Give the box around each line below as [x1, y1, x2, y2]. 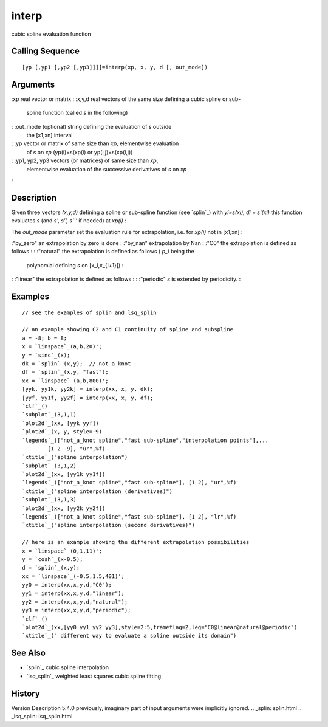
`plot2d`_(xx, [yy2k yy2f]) [22, 505, 106, 512]
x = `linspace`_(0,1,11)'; [22, 547, 103, 554]
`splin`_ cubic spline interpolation [26, 664, 109, 671]
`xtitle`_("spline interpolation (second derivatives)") [22, 522, 196, 529]
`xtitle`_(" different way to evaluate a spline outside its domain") [22, 632, 237, 639]
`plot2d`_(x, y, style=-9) [22, 429, 103, 435]
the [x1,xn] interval [26, 131, 73, 139]
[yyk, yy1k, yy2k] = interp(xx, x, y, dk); [22, 386, 154, 393]
